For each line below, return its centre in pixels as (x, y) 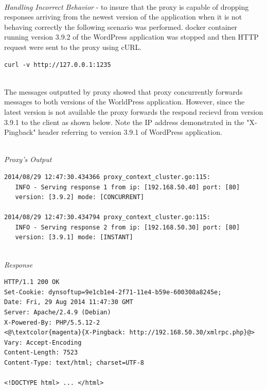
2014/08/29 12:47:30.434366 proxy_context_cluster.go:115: (107, 177)
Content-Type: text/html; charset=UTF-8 (74, 363)
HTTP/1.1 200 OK (32, 282)
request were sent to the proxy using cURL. (73, 47)
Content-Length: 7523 (41, 353)
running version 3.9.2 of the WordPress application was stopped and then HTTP (131, 37)
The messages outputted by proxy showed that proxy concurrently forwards (123, 91)
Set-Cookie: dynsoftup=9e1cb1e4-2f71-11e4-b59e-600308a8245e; (113, 292)
